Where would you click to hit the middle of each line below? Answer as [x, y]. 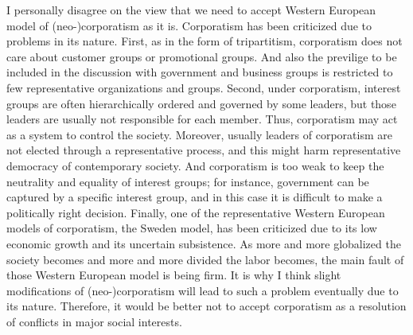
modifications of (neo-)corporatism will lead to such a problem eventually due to [203, 290]
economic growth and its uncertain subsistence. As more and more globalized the [204, 243]
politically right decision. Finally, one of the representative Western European [196, 212]
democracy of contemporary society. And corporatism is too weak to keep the [195, 165]
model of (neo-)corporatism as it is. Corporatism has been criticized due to [189, 25]
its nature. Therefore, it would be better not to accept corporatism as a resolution [206, 306]
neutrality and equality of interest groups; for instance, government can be [188, 181]
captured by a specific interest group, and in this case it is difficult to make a [195, 197]
